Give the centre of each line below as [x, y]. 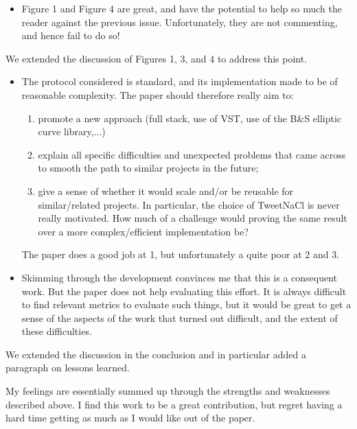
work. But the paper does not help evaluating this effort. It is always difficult [184, 291]
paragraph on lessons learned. [68, 368]
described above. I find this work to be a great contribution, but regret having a [174, 404]
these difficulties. [57, 331]
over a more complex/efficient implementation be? [143, 231]
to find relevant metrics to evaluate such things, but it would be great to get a [186, 304]
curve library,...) [72, 131]
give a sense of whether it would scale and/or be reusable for [166, 190]
